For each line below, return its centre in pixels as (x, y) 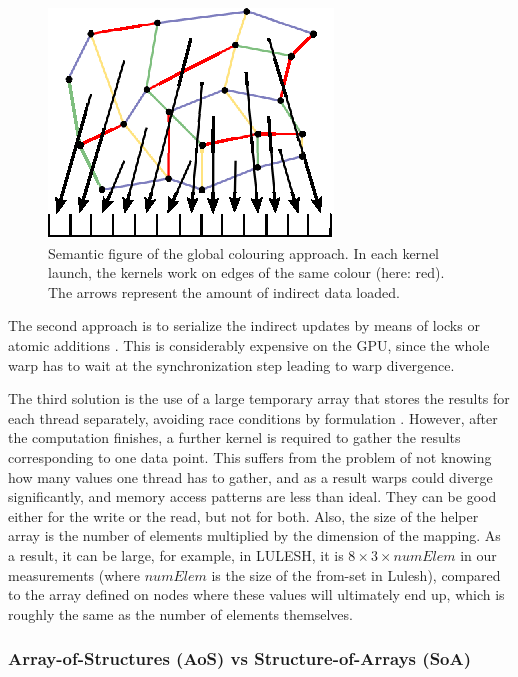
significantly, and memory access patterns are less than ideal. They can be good (252, 496)
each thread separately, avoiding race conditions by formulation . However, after (253, 417)
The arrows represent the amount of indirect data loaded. (224, 291)
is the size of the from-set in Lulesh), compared (356, 574)
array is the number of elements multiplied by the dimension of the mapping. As (254, 535)
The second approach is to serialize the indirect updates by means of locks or (244, 325)
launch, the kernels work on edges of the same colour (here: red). (246, 272)
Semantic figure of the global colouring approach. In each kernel (244, 252)
